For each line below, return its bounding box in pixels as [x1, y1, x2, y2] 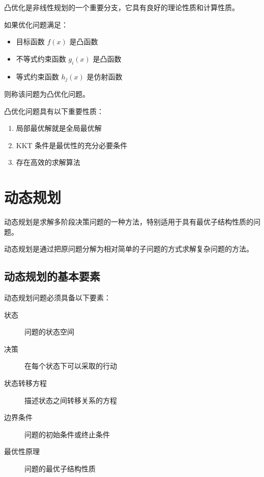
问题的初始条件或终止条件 [24, 429, 110, 439]
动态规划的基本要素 [4, 268, 100, 284]
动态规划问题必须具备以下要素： [4, 292, 111, 303]
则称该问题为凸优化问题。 [4, 89, 90, 99]
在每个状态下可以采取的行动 [24, 360, 117, 371]
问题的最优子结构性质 [24, 463, 96, 474]
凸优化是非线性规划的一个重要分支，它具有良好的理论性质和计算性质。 [4, 2, 239, 12]
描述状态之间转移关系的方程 [24, 395, 117, 405]
